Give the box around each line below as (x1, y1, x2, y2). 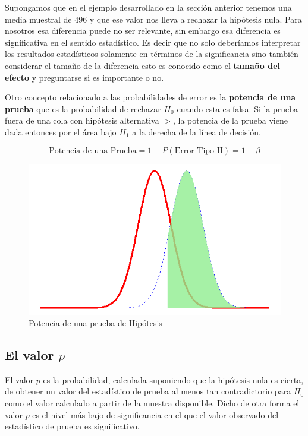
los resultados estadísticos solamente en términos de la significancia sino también (5, 48, 298, 60)
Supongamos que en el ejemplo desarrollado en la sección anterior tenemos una (5, 1, 292, 13)
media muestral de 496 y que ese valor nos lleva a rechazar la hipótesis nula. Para (5, 12, 302, 25)
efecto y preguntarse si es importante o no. (5, 71, 164, 83)
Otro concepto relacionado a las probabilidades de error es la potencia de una (5, 91, 296, 103)
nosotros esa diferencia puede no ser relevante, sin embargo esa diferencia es (5, 24, 281, 37)
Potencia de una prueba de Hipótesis (29, 317, 162, 329)
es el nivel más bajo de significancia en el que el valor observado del (32, 408, 279, 421)
